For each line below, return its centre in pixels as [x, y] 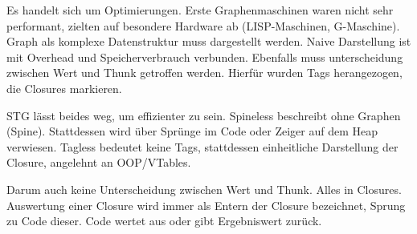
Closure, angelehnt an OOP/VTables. [99, 162]
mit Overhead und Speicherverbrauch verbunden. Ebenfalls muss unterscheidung [205, 56]
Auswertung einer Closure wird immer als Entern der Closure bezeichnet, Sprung [206, 205]
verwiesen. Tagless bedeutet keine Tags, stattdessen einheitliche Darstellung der [202, 146]
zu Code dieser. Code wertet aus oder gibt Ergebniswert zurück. [164, 221]
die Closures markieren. [64, 88]
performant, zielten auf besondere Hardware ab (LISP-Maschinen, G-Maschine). [203, 25]
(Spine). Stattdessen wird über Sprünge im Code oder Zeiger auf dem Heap [192, 131]
